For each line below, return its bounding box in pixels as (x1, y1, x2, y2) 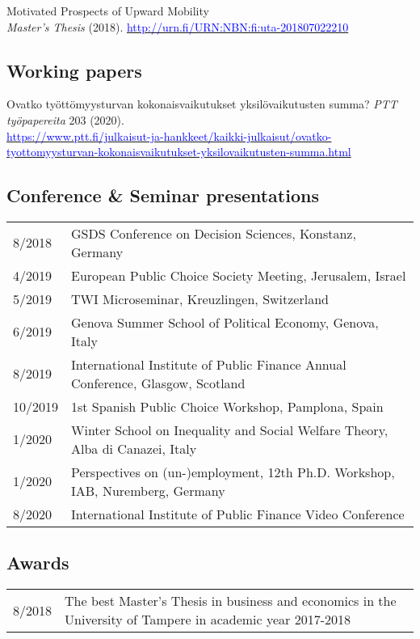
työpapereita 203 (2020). (6, 111, 124, 128)
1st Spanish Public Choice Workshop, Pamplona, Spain (71, 396, 384, 416)
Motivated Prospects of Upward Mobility (6, 2, 209, 19)
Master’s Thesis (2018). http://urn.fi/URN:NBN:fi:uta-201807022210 (6, 18, 349, 35)
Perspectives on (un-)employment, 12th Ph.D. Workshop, (71, 462, 395, 481)
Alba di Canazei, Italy (71, 438, 197, 458)
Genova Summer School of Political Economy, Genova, (71, 312, 379, 332)
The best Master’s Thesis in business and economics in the (65, 591, 397, 611)
